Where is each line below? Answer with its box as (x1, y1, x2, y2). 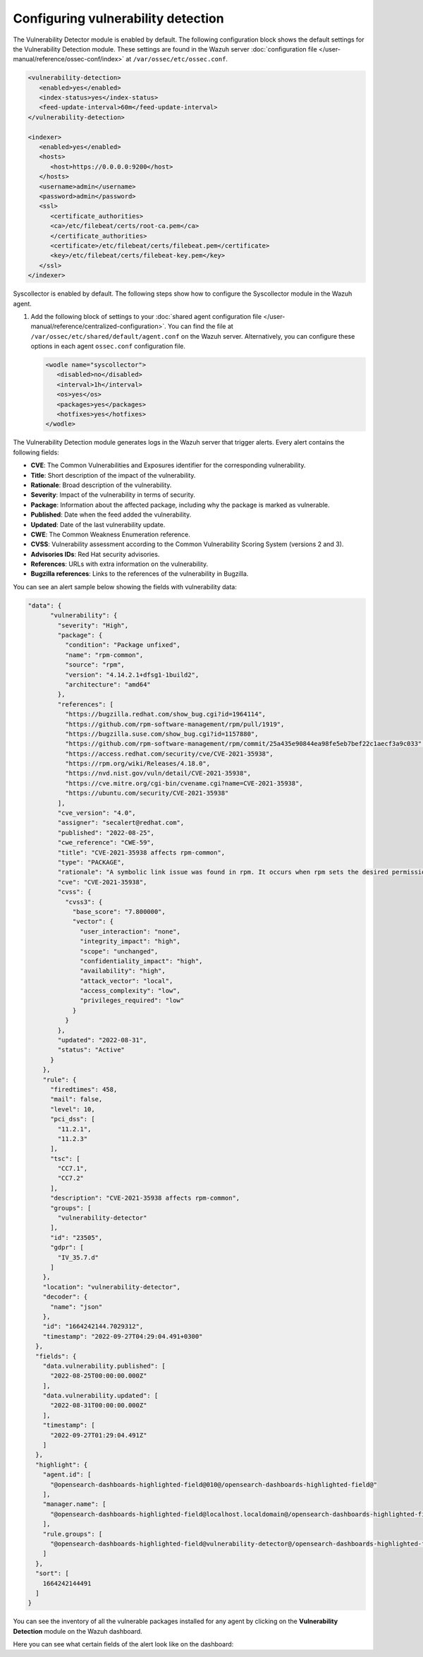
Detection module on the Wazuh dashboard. (13, 1627, 142, 1635)
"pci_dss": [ (50, 1115, 95, 1123)
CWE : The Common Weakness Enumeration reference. (30, 530, 190, 538)
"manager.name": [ (42, 1500, 106, 1508)
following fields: (13, 448, 59, 457)
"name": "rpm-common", (64, 651, 144, 659)
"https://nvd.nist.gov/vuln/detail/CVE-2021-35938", (64, 769, 252, 778)
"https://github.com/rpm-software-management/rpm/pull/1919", (64, 720, 285, 728)
